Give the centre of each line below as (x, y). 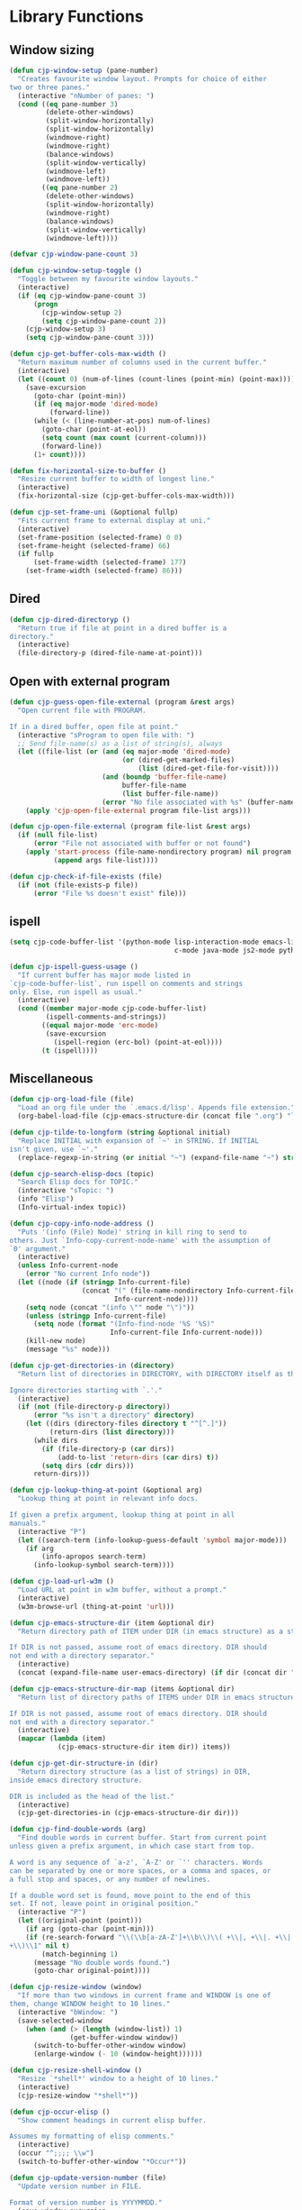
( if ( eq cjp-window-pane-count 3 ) (82, 296)
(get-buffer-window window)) (124, 2037)
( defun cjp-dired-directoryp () (70, 619)
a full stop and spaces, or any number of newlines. (110, 1879)
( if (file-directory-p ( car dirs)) (108, 1448)
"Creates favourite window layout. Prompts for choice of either (142, 78)
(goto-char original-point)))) (92, 1971)
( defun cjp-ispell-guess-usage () (74, 966)
